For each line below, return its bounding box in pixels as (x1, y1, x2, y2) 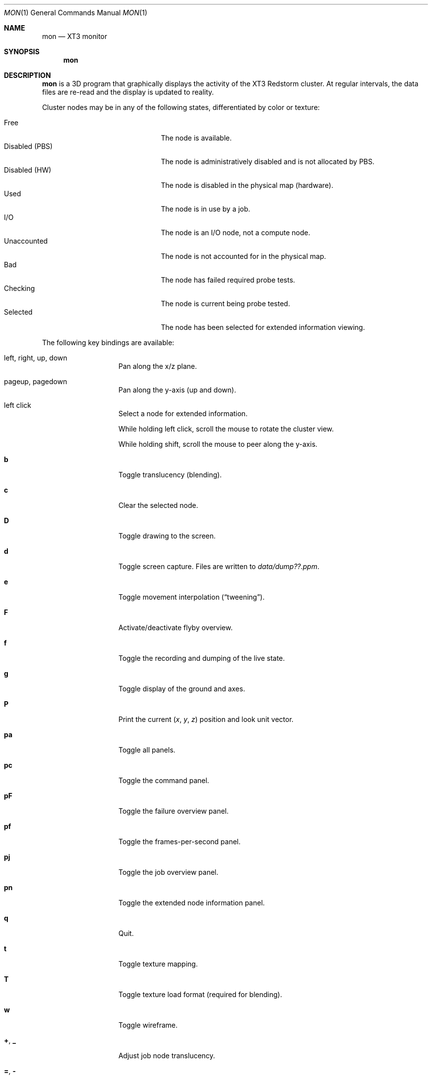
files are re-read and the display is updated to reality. (42, 88, 214, 96)
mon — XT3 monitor (42, 32, 108, 40)
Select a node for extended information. (118, 409, 248, 418)
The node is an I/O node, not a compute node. (161, 228, 311, 237)
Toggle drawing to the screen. (118, 532, 216, 540)
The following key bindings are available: (42, 338, 175, 347)
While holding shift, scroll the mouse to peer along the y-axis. (118, 440, 318, 448)
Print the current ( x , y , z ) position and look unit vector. (118, 715, 294, 723)
